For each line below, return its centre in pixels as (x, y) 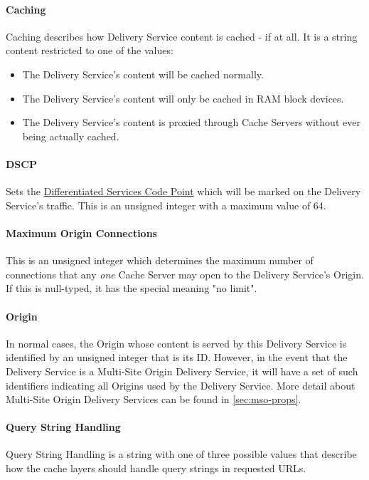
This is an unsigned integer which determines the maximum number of (160, 260)
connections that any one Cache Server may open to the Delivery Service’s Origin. (185, 274)
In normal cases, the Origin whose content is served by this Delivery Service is (176, 343)
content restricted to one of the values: (90, 50)
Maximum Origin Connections (81, 233)
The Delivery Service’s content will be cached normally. (143, 74)
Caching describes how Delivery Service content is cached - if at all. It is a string (182, 36)
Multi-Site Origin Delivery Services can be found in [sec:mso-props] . (154, 399)
